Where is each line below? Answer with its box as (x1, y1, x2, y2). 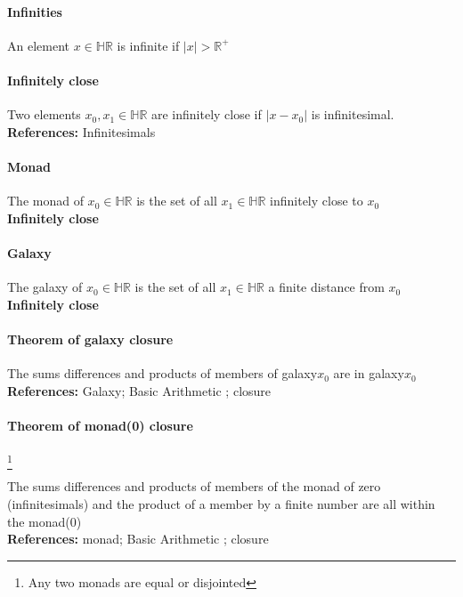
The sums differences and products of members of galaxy (7, 364, 318, 383)
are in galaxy (333, 364, 404, 383)
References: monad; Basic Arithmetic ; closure (7, 529, 269, 548)
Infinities (7, 2, 62, 20)
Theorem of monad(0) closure (7, 415, 193, 434)
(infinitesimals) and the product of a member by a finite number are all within (7, 495, 435, 513)
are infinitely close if (151, 105, 262, 124)
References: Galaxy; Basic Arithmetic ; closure (7, 381, 272, 399)
